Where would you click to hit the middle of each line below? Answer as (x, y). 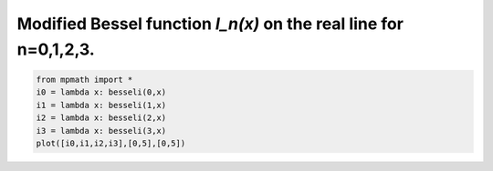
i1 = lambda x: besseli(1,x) (101, 105)
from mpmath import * (84, 79)
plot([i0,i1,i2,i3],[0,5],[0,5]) (111, 143)
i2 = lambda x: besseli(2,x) (101, 118)
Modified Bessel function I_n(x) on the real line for (210, 24)
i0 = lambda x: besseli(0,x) (101, 92)
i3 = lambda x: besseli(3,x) (101, 131)
